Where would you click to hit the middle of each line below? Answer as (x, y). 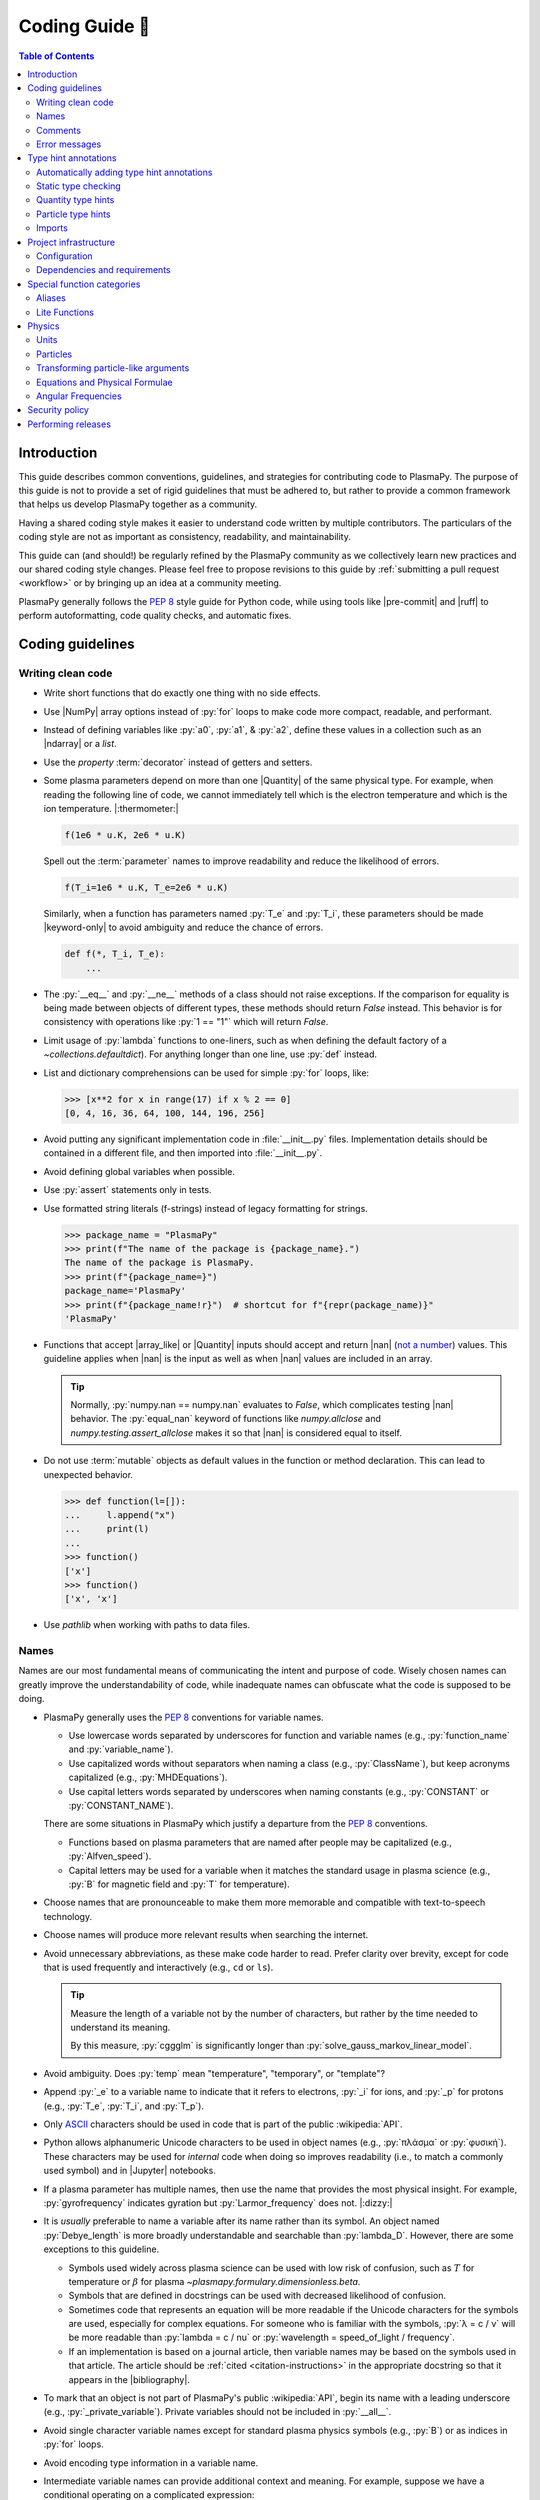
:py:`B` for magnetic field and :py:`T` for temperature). (179, 1884)
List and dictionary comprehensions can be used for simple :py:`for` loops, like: (206, 1072)
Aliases (51, 298)
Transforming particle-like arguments (113, 368)
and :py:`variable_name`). (121, 1749)
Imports (52, 228)
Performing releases (69, 424)
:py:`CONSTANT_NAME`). (121, 1805)
